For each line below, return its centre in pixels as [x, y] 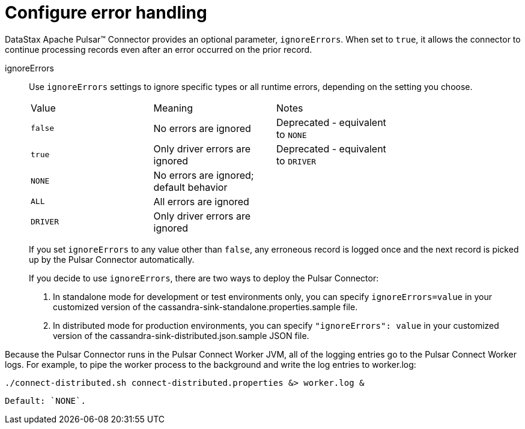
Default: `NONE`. [45, 400]
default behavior [190, 187]
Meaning [173, 108]
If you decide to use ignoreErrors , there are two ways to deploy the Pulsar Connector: [204, 278]
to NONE [292, 134]
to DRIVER [296, 160]
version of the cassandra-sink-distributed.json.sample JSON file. [181, 335]
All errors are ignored [201, 201]
